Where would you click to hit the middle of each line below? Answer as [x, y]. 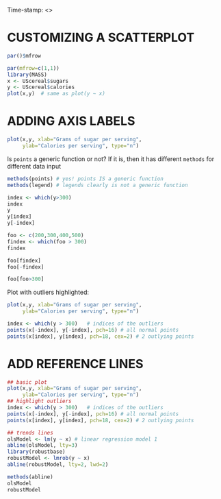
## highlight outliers [39, 401]
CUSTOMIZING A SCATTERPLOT [101, 38]
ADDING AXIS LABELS [71, 121]
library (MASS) [27, 75]
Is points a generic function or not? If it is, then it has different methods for [111, 159]
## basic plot [27, 382]
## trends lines [30, 433]
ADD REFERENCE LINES [75, 364]
